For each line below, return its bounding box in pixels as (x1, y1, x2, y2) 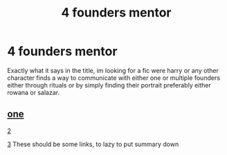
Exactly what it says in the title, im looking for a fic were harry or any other (7, 66, 219, 74)
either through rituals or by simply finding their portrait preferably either (7, 81, 211, 89)
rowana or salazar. (7, 88, 60, 96)
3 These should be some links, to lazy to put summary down (7, 140, 179, 148)
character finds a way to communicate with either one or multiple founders (7, 74, 220, 82)
